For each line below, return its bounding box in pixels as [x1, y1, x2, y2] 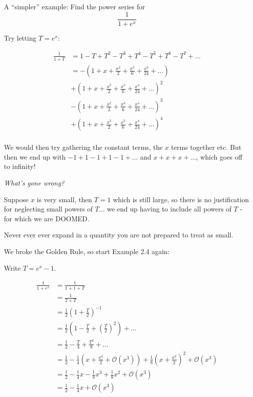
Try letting [4, 32, 37, 43]
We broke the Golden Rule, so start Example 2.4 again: [4, 246, 170, 257]
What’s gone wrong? [4, 178, 64, 188]
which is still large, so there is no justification [113, 194, 249, 204]
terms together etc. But [171, 142, 242, 152]
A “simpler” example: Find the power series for [4, 1, 145, 11]
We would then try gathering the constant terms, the [4, 142, 163, 152]
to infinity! [4, 161, 36, 171]
